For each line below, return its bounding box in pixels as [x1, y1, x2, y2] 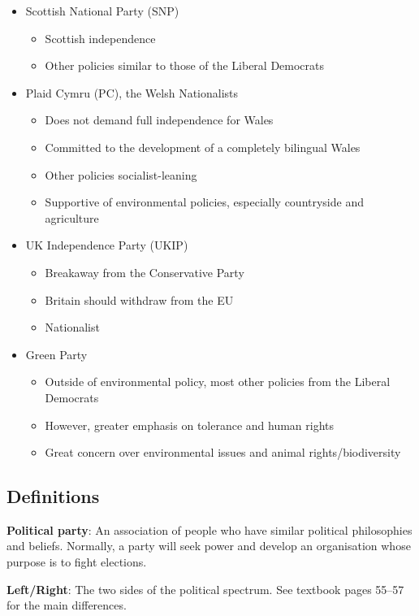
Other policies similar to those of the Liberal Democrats [45, 57, 325, 74]
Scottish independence [45, 29, 156, 46]
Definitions [6, 484, 100, 509]
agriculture [45, 209, 99, 226]
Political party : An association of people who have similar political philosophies [6, 521, 413, 538]
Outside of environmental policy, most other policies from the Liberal [45, 373, 391, 390]
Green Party [25, 345, 88, 362]
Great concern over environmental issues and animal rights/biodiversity [45, 444, 401, 461]
